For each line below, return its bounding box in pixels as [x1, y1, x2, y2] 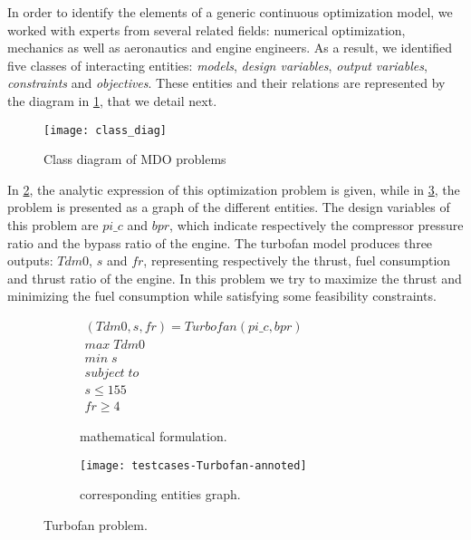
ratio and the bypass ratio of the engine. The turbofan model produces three [7, 233, 433, 252]
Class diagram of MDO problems [43, 149, 226, 169]
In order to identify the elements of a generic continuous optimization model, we [7, 3, 453, 21]
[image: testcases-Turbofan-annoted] [80, 458, 307, 472]
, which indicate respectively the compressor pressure [169, 216, 464, 234]
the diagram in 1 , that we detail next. [7, 91, 217, 110]
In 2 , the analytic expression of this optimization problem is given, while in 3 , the [7, 179, 460, 198]
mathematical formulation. [80, 427, 227, 446]
